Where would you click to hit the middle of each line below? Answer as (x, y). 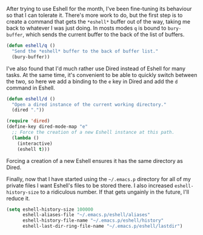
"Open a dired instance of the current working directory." (89, 104)
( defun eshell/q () (31, 45)
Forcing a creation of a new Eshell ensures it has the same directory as (95, 161)
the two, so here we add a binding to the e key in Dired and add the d (92, 81)
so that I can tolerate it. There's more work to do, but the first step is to (95, 15)
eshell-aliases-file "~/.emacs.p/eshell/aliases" (86, 215)
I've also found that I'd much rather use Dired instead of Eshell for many (96, 68)
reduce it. (18, 198)
